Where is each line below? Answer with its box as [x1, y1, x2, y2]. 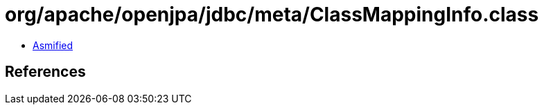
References [5, 63, 86, 81]
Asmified [33, 39, 73, 51]
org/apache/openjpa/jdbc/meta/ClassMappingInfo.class [5, 3, 539, 26]
